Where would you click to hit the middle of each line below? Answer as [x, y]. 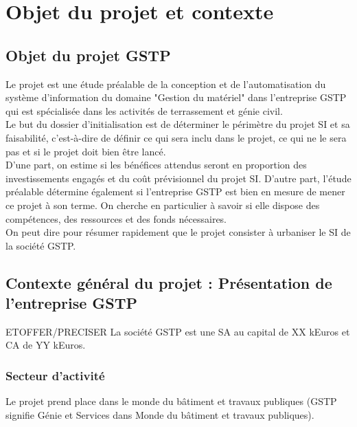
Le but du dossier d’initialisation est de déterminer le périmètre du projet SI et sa [178, 124]
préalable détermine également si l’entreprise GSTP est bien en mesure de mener [175, 191]
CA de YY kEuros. [46, 345]
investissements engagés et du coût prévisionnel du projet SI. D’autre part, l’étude [178, 178]
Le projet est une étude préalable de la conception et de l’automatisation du [166, 84]
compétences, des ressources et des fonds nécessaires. [116, 218]
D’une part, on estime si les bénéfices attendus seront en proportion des [156, 165]
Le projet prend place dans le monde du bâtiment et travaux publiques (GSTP [171, 401]
